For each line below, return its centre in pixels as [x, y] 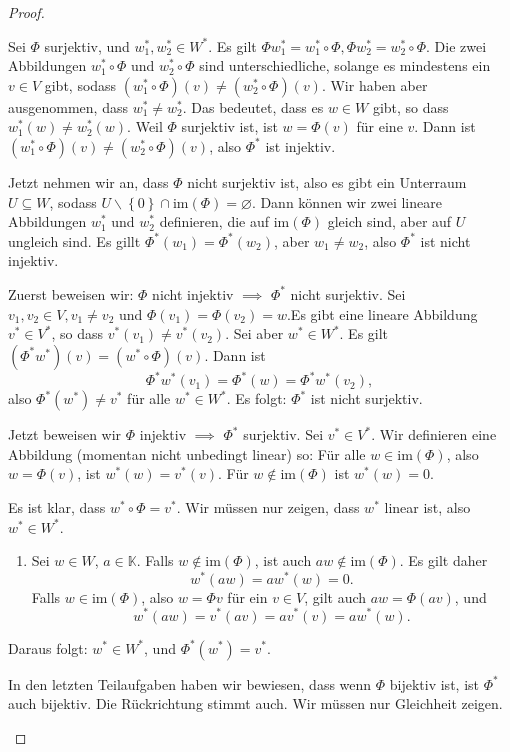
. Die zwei [456, 45]
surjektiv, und [87, 45]
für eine [379, 126]
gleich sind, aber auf [389, 221]
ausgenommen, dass [68, 106]
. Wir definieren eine [434, 434]
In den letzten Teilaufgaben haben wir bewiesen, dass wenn [190, 683]
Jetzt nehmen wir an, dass [88, 181]
